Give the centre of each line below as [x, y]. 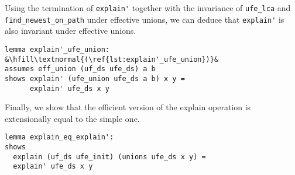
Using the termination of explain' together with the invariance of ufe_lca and [148, 8]
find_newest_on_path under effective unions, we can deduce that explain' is [145, 19]
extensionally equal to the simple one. [72, 118]
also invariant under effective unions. [71, 31]
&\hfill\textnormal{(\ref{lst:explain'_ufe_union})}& [112, 59]
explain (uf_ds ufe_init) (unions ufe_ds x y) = [109, 157]
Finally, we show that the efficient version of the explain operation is [128, 107]
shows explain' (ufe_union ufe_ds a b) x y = [95, 78]
